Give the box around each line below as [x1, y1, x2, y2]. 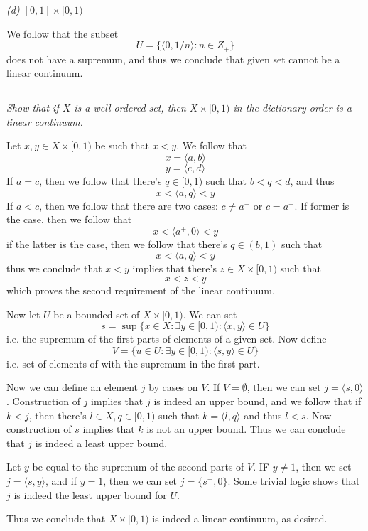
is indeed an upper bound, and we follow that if [153, 394, 362, 409]
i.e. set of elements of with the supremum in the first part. [6, 355, 260, 370]
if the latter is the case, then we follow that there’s [6, 236, 227, 251]
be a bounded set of [53, 306, 140, 321]
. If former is [294, 198, 350, 213]
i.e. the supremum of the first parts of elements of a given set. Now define [6, 331, 327, 346]
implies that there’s [132, 261, 217, 276]
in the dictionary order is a [233, 100, 352, 115]
